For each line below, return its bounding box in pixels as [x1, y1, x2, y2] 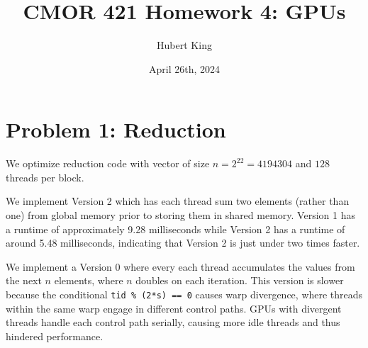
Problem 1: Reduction [6, 115, 226, 144]
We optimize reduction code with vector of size [6, 156, 210, 171]
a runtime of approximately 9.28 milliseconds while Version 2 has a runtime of [6, 221, 345, 236]
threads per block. [6, 169, 84, 184]
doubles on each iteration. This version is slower [135, 273, 344, 288]
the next [6, 273, 42, 288]
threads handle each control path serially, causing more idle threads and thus [6, 315, 340, 330]
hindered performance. [6, 328, 104, 343]
